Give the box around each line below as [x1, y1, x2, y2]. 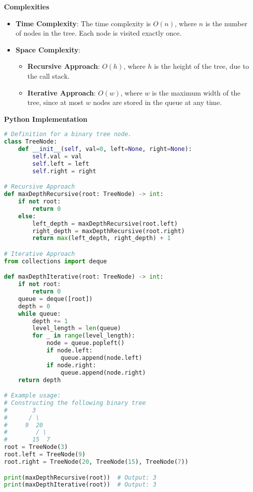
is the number [205, 18, 248, 28]
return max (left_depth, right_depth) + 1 [32, 235, 171, 242]
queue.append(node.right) [60, 369, 146, 376]
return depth [18, 376, 61, 384]
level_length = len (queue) [32, 325, 121, 332]
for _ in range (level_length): [32, 332, 135, 340]
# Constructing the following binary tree [4, 399, 146, 406]
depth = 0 [18, 302, 51, 310]
